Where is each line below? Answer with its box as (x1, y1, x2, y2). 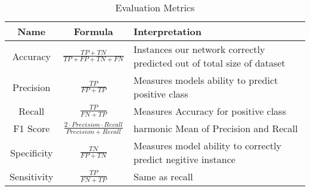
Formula (73, 24, 113, 38)
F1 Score (13, 121, 50, 135)
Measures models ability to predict (134, 73, 278, 87)
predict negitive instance (134, 152, 235, 166)
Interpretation (134, 24, 201, 38)
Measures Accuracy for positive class (134, 104, 286, 118)
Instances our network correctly (134, 42, 265, 56)
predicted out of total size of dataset (134, 56, 286, 70)
